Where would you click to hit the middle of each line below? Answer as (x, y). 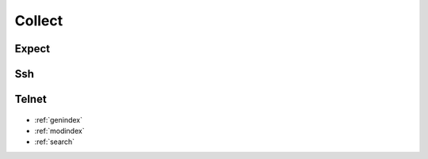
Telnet (31, 99)
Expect (32, 49)
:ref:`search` (55, 142)
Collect (39, 21)
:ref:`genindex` (59, 119)
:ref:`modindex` (59, 131)
